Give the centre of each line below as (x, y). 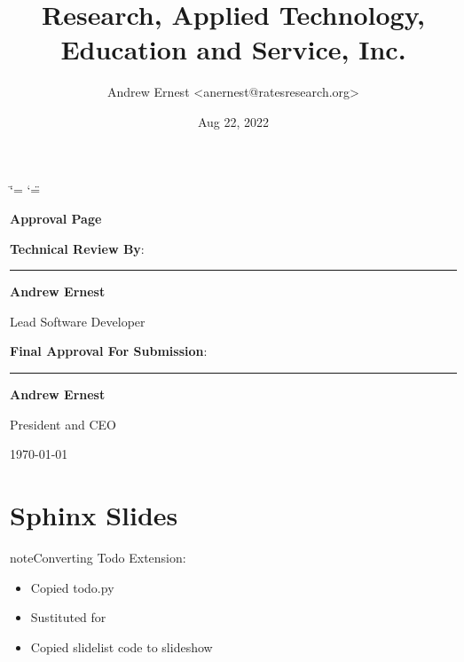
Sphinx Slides (94, 515)
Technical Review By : (77, 248)
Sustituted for (68, 617)
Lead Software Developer (78, 321)
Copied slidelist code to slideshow (122, 646)
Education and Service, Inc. (233, 49)
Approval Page (56, 219)
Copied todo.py (72, 587)
